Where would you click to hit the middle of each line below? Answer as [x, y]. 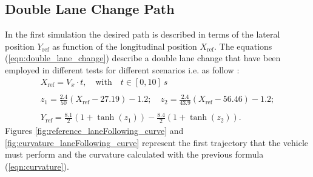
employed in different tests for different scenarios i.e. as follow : [122, 69]
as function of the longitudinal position [125, 46]
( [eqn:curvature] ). [37, 166]
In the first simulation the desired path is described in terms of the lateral [143, 34]
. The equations [243, 46]
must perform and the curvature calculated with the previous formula [134, 154]
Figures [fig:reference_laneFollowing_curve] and [94, 130]
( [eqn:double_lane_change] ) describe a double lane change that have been [143, 58]
